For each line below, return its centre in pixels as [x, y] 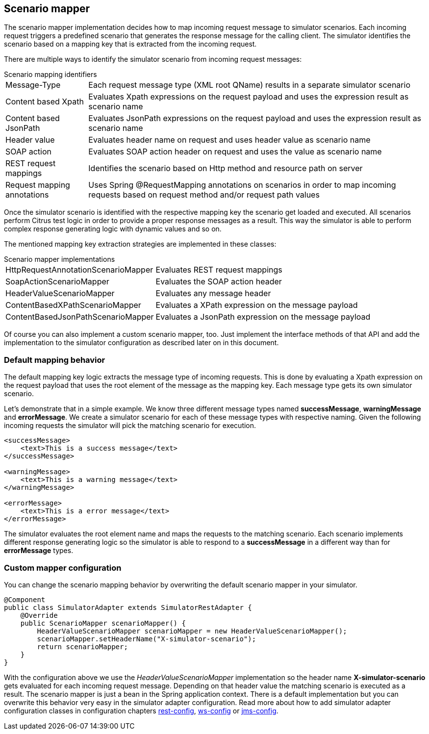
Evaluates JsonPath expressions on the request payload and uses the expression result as [255, 118]
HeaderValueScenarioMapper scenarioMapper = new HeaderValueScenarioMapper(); [192, 631]
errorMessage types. [39, 551]
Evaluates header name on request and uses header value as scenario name [229, 140]
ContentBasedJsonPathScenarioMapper [80, 317]
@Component [25, 599]
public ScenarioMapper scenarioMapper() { [103, 623]
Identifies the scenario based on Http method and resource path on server [226, 168]
